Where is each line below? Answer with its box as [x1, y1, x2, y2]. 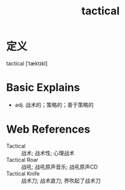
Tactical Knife [6, 170, 40, 177]
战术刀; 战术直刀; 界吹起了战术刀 [21, 177, 101, 184]
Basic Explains [6, 81, 80, 94]
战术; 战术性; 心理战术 [21, 149, 75, 157]
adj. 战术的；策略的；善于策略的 [14, 101, 94, 108]
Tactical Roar [6, 156, 39, 163]
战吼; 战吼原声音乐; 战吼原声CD [21, 163, 98, 170]
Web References [6, 122, 91, 136]
